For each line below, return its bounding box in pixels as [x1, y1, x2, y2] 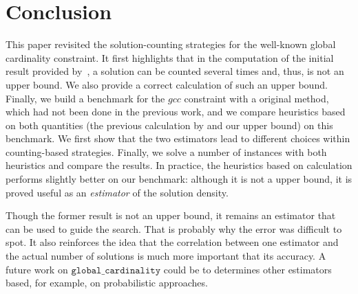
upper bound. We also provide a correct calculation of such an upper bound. [6, 77, 328, 91]
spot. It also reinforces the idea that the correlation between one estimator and [6, 235, 339, 249]
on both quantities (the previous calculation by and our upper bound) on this [6, 117, 333, 132]
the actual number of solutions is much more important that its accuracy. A [6, 249, 326, 263]
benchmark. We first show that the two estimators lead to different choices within [6, 131, 350, 146]
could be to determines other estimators [163, 262, 332, 276]
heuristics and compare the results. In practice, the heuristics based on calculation [6, 158, 352, 172]
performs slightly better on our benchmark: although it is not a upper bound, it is [6, 172, 352, 186]
